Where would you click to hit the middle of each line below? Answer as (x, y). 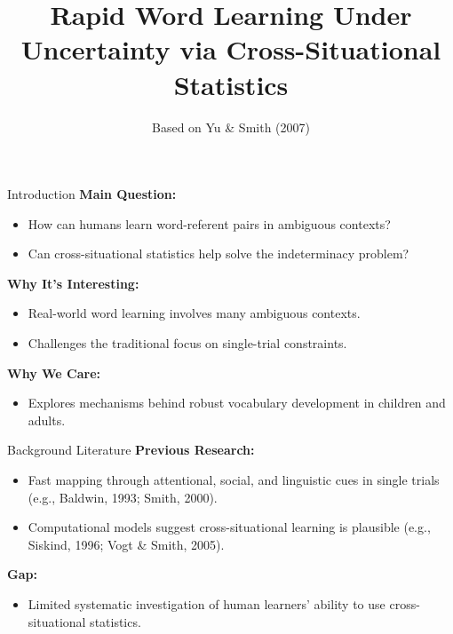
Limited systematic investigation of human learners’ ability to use (207, 604)
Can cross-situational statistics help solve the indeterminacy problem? (219, 254)
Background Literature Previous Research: (131, 450)
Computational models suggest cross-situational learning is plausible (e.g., (229, 527)
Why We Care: (54, 372)
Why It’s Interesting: (73, 283)
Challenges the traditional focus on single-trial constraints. (187, 343)
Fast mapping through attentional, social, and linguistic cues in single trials (234, 480)
